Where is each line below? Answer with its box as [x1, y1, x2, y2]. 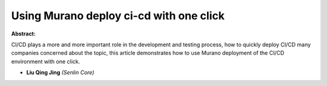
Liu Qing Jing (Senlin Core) [26, 69, 94, 76]
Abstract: [11, 30, 36, 37]
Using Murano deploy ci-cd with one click [11, 9, 225, 22]
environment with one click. [11, 58, 81, 65]
